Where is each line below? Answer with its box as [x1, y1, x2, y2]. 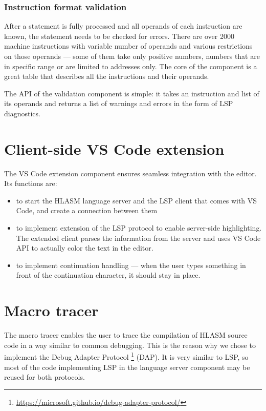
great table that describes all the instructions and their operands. [4, 71, 209, 81]
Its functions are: [4, 178, 57, 189]
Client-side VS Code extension [4, 138, 225, 159]
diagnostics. [4, 108, 40, 118]
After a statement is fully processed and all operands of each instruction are [4, 20, 242, 31]
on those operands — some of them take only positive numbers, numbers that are [4, 51, 260, 61]
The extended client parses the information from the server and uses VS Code [16, 232, 261, 243]
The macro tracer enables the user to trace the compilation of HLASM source [4, 330, 248, 340]
